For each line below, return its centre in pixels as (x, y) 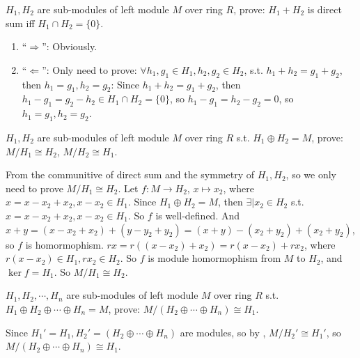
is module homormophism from (214, 258)
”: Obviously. (70, 46)
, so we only (311, 174)
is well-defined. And (198, 215)
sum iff (20, 23)
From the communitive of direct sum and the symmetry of (130, 174)
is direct (324, 9)
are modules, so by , (223, 332)
